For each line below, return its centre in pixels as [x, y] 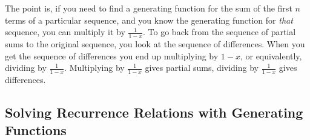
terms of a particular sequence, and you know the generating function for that [149, 20]
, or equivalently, [271, 55]
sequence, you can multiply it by [65, 32]
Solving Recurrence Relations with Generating [154, 112]
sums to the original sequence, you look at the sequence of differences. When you [155, 44]
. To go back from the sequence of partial [219, 32]
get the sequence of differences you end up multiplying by [112, 55]
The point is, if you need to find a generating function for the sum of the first [149, 8]
